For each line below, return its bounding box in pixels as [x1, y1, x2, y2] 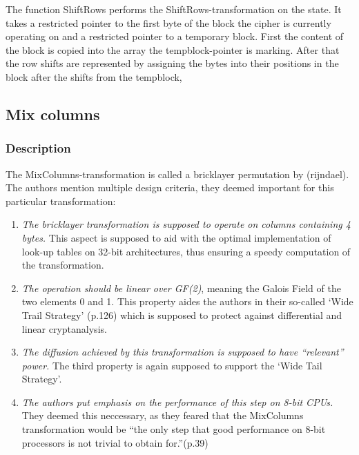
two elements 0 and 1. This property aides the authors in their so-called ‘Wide [21, 294, 353, 309]
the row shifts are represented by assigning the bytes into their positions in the [6, 56, 339, 70]
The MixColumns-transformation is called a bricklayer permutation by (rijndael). [6, 166, 349, 181]
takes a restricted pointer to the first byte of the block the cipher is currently [6, 15, 331, 30]
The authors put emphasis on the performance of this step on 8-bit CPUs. [21, 394, 333, 409]
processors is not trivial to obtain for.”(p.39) [21, 435, 208, 449]
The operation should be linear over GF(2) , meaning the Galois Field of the [21, 280, 341, 295]
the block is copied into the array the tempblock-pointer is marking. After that [6, 42, 340, 57]
